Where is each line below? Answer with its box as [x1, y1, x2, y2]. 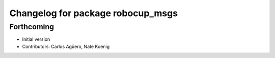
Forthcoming [9, 22, 54, 31]
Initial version [22, 36, 50, 42]
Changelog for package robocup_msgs [9, 8, 178, 19]
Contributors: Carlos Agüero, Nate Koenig [22, 43, 109, 49]
